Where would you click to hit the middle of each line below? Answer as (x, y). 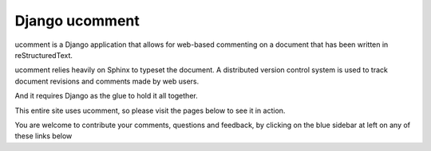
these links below (43, 136)
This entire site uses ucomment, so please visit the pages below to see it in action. (150, 110)
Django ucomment (77, 21)
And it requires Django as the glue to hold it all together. (107, 96)
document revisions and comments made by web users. (107, 81)
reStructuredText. (44, 55)
